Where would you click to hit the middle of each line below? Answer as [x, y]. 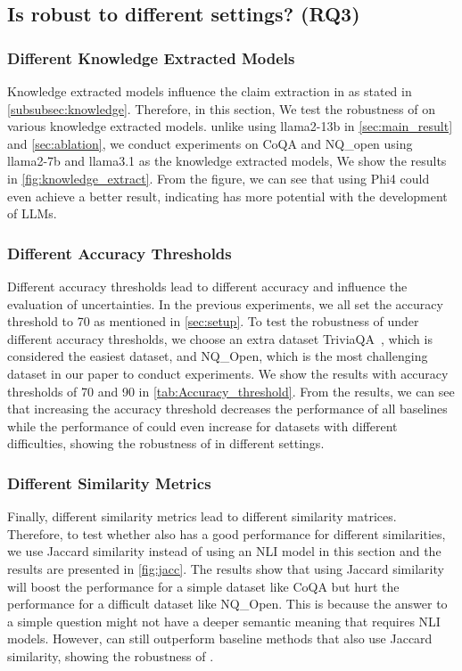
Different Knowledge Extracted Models [151, 57]
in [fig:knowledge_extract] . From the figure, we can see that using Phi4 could [219, 178]
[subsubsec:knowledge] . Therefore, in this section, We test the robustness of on [221, 108]
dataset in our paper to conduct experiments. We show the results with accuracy [228, 373]
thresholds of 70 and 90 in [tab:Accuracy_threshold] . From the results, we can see [231, 391]
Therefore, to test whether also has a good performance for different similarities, [227, 533]
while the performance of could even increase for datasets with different [202, 426]
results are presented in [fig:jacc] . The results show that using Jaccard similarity [226, 568]
